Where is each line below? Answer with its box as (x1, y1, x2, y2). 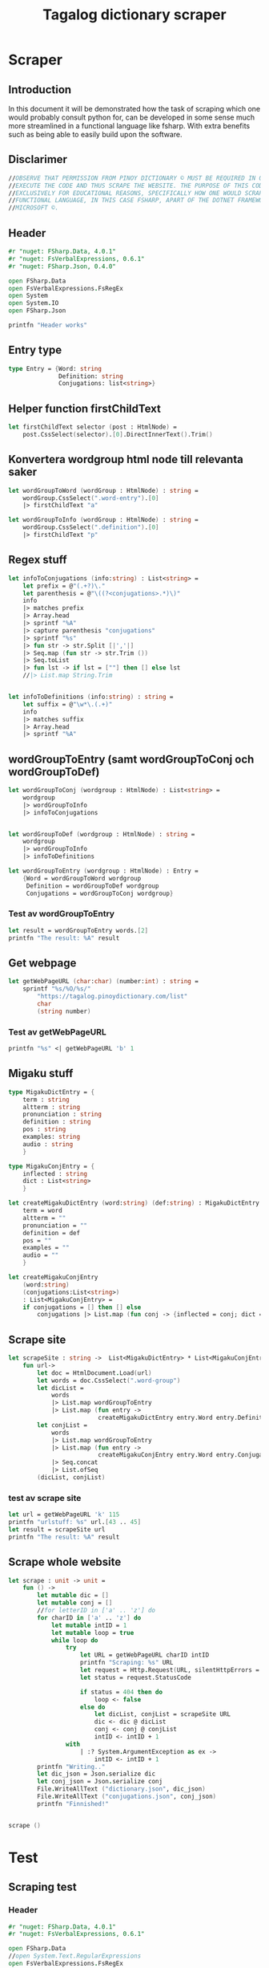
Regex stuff (8, 553, 67, 567)
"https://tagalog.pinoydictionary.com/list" (37, 993, 188, 1001)
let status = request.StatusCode (79, 1673, 192, 1681)
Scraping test (8, 1881, 78, 1894)
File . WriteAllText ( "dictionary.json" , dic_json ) (37, 1785, 206, 1793)
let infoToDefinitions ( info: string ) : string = (8, 693, 174, 701)
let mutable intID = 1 (50, 1621, 127, 1629)
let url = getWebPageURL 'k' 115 (8, 1511, 120, 1519)
